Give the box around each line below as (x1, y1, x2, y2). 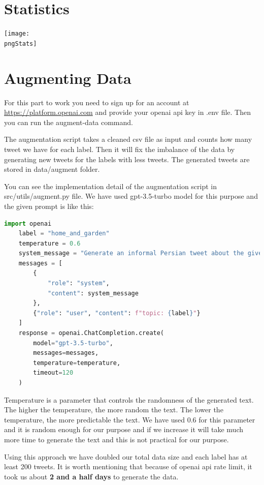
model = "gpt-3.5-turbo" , (33, 339, 113, 347)
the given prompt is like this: (4, 200, 94, 211)
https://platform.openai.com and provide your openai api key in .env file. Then (4, 107, 251, 117)
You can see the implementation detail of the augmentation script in (4, 180, 217, 191)
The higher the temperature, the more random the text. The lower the (4, 404, 223, 415)
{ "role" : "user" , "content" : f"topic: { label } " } (33, 309, 201, 317)
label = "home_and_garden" (18, 230, 110, 237)
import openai (4, 220, 52, 227)
